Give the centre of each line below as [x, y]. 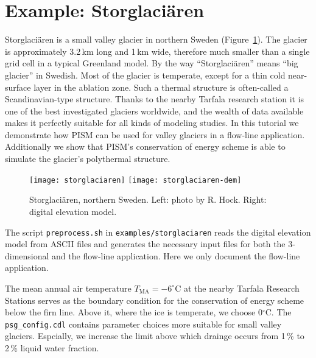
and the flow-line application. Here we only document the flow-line [176, 255]
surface [18, 87]
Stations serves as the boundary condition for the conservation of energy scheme [155, 300]
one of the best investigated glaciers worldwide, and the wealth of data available [154, 111]
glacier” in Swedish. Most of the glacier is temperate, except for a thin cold [145, 75]
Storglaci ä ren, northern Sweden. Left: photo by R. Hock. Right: [148, 199]
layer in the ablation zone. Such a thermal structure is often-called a [161, 87]
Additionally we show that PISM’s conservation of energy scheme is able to [145, 146]
